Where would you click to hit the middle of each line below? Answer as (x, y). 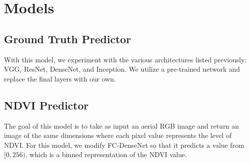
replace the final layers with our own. (60, 78)
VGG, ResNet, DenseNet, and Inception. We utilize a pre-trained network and (122, 69)
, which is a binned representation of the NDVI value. (106, 154)
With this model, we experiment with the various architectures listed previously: (125, 59)
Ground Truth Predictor (68, 39)
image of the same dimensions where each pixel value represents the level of (118, 135)
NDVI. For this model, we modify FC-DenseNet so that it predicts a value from (124, 145)
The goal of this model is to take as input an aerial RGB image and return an (122, 125)
